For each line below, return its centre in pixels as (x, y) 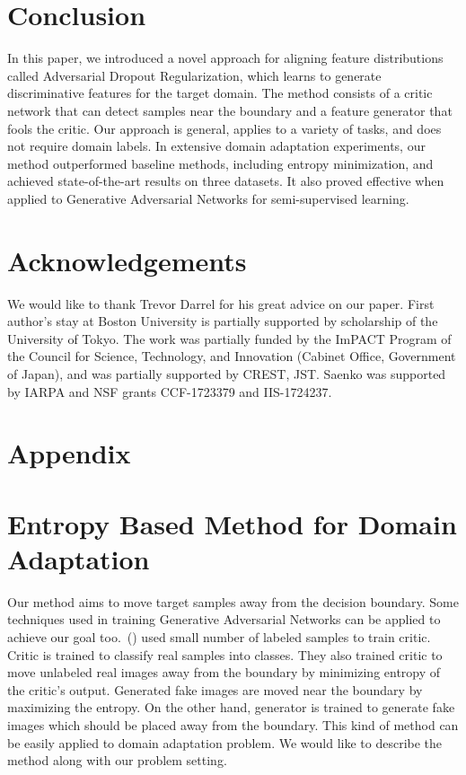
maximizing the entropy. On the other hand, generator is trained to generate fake (231, 707)
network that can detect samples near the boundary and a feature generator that (230, 110)
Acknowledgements (127, 260)
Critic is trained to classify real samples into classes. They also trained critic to (225, 654)
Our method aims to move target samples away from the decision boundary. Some (233, 601)
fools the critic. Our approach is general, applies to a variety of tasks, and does (224, 128)
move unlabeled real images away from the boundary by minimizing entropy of (224, 672)
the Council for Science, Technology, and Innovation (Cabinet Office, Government (232, 356)
